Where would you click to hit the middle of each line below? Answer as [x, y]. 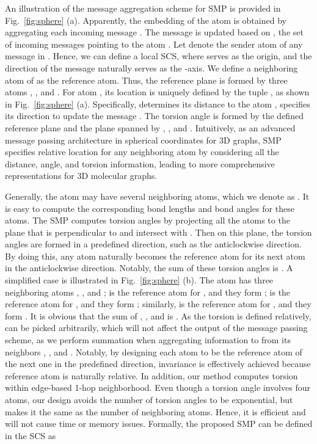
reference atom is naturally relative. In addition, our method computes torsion [151, 375]
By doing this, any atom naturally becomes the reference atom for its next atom [155, 256]
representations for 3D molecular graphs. [81, 176]
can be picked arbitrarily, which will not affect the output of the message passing [156, 328]
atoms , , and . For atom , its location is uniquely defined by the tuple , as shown [157, 92]
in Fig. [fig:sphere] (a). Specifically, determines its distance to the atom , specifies [158, 104]
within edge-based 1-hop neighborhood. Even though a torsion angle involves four [158, 388]
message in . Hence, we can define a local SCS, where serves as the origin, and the [158, 56]
